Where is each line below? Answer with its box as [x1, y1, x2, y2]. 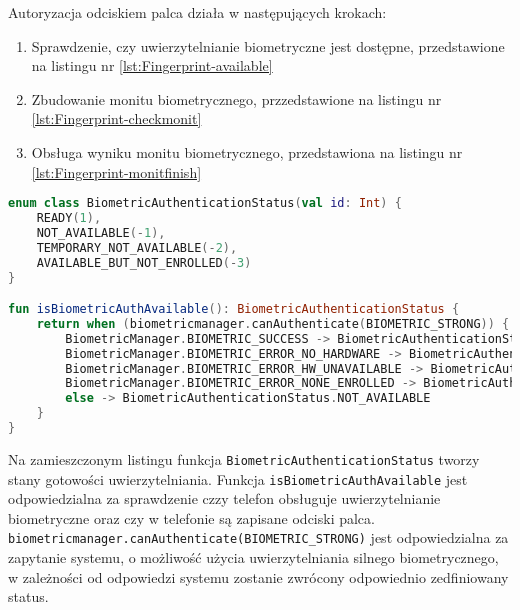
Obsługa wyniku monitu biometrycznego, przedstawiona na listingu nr [31, 141, 463, 162]
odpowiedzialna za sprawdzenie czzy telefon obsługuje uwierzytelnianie [8, 488, 441, 509]
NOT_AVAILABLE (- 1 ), [36, 225, 166, 240]
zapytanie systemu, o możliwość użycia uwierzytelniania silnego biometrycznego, [8, 547, 499, 568]
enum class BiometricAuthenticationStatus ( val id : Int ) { [8, 196, 402, 211]
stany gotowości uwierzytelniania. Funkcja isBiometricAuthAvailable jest [8, 468, 468, 489]
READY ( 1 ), [36, 211, 102, 226]
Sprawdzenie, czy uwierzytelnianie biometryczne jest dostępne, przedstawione [31, 35, 505, 56]
